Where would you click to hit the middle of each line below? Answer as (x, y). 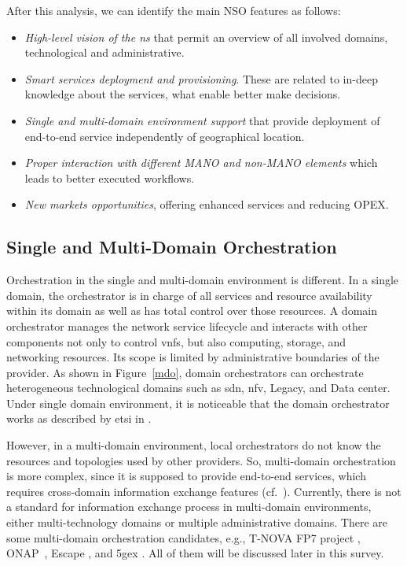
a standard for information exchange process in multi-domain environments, (189, 507)
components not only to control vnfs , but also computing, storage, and (176, 341)
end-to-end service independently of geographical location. (165, 136)
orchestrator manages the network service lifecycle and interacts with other (187, 326)
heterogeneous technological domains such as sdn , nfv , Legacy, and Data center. (198, 388)
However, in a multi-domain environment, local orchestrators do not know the (194, 445)
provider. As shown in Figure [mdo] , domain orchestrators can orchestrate (185, 372)
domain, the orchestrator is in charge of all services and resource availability (189, 295)
